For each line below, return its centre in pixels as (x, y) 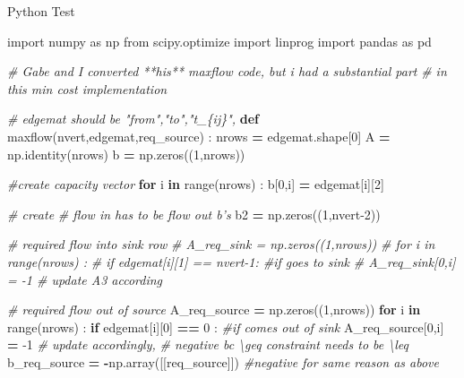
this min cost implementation (87, 88)
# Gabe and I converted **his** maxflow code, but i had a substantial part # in (227, 71)
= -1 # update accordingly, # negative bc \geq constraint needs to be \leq (208, 344)
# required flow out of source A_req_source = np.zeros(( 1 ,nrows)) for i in (214, 309)
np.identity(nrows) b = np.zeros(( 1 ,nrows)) (126, 154)
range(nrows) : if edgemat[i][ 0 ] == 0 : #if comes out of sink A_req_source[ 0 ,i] (226, 326)
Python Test (41, 11)
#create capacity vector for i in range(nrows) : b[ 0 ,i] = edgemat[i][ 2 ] (196, 184)
